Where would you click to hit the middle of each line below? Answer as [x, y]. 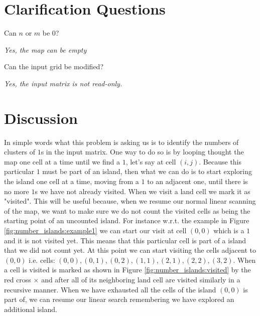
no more [17, 191]
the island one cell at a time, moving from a [72, 181]
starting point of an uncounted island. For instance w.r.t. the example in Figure [127, 220]
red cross [18, 279]
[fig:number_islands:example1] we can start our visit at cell [95, 230]
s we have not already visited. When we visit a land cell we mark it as [143, 191]
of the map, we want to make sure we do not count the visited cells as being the [127, 210]
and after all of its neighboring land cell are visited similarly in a [141, 279]
